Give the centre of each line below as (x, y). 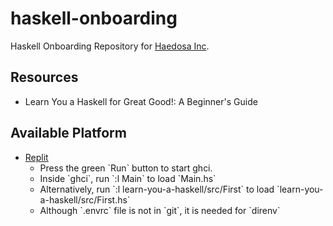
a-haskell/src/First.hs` (85, 199)
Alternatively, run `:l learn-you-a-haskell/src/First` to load (157, 189)
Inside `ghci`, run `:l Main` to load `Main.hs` (128, 178)
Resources (44, 77)
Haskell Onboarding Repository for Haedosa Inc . (110, 46)
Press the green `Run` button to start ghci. (126, 168)
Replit (36, 157)
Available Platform (68, 133)
